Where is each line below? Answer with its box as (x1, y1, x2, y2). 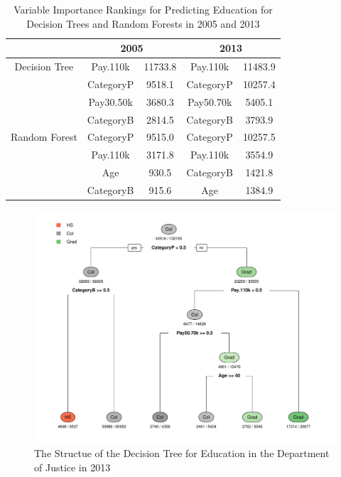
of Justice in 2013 (34, 459, 111, 474)
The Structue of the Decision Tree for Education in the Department (34, 446, 330, 461)
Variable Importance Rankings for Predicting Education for (13, 2, 273, 16)
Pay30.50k (88, 94, 133, 109)
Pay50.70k (187, 94, 232, 109)
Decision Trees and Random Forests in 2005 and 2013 (26, 16, 260, 31)
